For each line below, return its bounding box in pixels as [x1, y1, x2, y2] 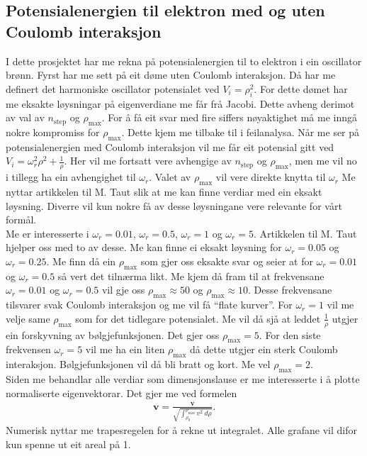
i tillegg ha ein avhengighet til [6, 169, 136, 184]
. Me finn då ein [46, 253, 116, 268]
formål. [6, 212, 37, 227]
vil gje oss [101, 282, 145, 297]
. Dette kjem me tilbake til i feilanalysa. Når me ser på [121, 124, 360, 139]
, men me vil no [288, 153, 357, 168]
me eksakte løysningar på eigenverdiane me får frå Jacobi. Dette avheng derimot [6, 96, 355, 111]
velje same [6, 311, 50, 326]
